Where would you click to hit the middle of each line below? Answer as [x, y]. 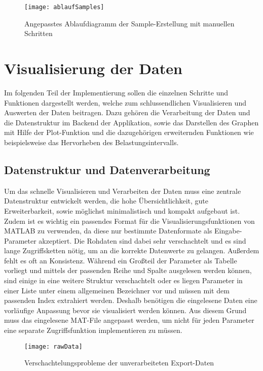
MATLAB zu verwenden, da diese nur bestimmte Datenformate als [108, 231]
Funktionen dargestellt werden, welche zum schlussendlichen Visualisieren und [125, 102]
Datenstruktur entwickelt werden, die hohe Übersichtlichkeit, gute [106, 201]
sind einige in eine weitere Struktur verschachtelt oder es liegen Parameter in [123, 280]
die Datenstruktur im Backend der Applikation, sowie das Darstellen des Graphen [131, 122]
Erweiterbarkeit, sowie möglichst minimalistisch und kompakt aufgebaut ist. [122, 210]
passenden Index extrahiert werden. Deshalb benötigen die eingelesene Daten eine [131, 300]
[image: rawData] [53, 346]
